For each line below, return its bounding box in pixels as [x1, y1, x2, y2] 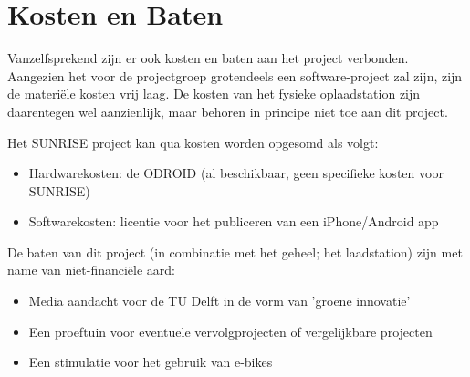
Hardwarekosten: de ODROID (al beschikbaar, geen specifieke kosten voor [28, 163, 444, 183]
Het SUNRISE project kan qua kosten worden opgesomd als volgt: [7, 132, 379, 152]
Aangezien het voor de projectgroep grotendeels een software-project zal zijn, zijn [7, 66, 463, 85]
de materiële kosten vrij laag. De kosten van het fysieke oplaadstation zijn [7, 84, 421, 103]
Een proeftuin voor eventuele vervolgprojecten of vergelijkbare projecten [28, 321, 433, 340]
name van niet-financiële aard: [7, 260, 175, 279]
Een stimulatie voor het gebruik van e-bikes [28, 352, 273, 372]
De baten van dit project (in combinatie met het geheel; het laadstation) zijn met [7, 242, 463, 261]
